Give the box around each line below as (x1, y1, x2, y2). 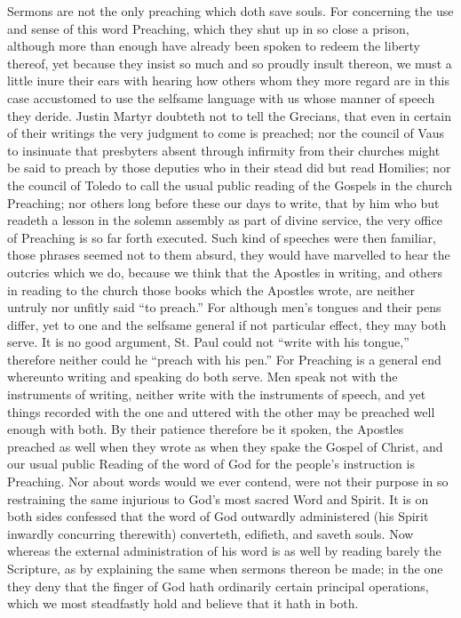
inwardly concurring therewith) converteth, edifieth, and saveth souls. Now (7, 524, 414, 542)
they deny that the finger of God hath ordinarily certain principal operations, (7, 576, 429, 595)
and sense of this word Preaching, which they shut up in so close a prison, (7, 19, 409, 37)
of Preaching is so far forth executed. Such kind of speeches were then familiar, (7, 228, 436, 246)
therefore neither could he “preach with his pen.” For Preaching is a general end (7, 349, 441, 368)
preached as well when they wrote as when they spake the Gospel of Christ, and (7, 437, 443, 455)
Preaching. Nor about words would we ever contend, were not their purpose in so (7, 472, 449, 491)
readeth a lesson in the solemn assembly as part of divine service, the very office (7, 211, 442, 229)
